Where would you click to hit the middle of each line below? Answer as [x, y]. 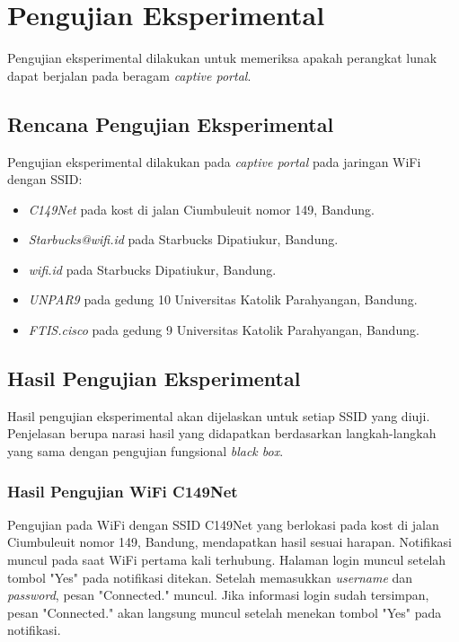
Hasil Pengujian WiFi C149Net [123, 491]
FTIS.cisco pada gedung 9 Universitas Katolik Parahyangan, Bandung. [224, 330]
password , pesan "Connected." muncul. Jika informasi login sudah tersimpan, [218, 595]
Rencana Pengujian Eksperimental [171, 123]
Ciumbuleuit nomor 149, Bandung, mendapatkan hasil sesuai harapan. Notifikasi [229, 542]
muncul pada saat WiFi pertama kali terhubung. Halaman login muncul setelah [227, 560]
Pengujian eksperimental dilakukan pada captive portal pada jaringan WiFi [214, 161]
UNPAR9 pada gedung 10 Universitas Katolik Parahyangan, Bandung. [223, 299]
